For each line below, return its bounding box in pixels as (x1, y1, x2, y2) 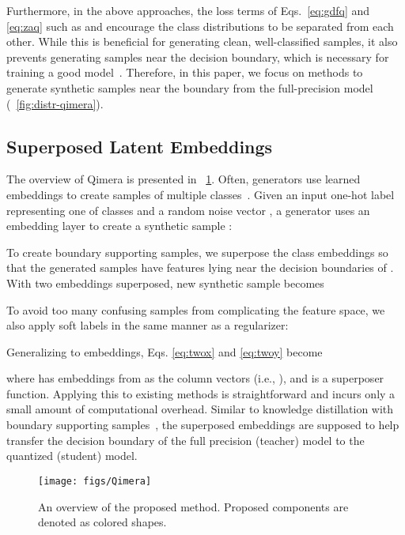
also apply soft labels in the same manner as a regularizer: (6, 317, 289, 333)
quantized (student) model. (6, 447, 138, 464)
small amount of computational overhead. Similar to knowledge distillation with (6, 401, 394, 417)
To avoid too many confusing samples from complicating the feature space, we (6, 301, 385, 318)
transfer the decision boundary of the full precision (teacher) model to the (6, 431, 365, 448)
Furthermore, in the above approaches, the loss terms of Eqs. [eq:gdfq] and (6, 2, 370, 18)
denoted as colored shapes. (38, 514, 167, 530)
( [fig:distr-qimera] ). (6, 95, 104, 111)
